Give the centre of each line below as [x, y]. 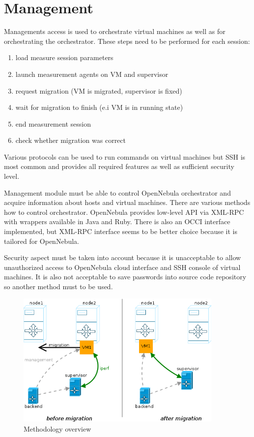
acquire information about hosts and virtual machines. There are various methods [127, 202]
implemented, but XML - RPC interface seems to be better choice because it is [121, 231]
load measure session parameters [64, 57]
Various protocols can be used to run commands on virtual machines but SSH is [125, 156]
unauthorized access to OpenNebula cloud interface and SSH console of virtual [122, 267]
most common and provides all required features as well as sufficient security [119, 166]
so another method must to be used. [58, 286]
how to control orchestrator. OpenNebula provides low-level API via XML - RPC [124, 212]
